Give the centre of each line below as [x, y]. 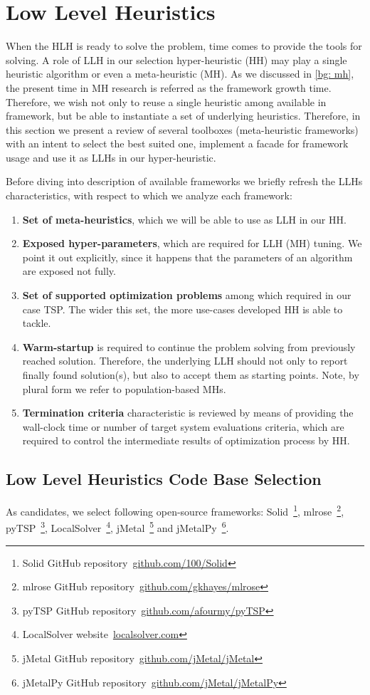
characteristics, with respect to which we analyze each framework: [149, 195]
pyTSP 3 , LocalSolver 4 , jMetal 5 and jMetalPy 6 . [117, 527]
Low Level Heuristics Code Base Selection [164, 479]
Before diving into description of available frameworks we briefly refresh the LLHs [184, 181]
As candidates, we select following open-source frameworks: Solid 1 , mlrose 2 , [175, 510]
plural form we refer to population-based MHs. [124, 388]
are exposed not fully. [69, 271]
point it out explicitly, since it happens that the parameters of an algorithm [187, 257]
